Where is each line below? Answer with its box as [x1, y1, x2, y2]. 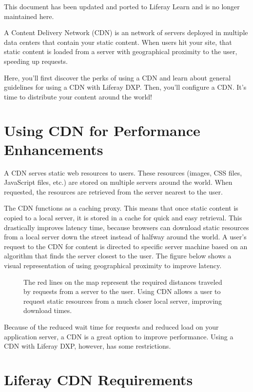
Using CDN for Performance [4, 120, 200, 140]
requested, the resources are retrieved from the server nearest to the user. [4, 186, 223, 196]
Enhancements [4, 139, 103, 159]
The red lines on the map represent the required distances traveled [23, 276, 222, 287]
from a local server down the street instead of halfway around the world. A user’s [4, 232, 247, 242]
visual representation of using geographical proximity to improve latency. [4, 260, 222, 270]
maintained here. [4, 11, 54, 21]
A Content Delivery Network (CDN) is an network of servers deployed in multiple [4, 27, 248, 38]
